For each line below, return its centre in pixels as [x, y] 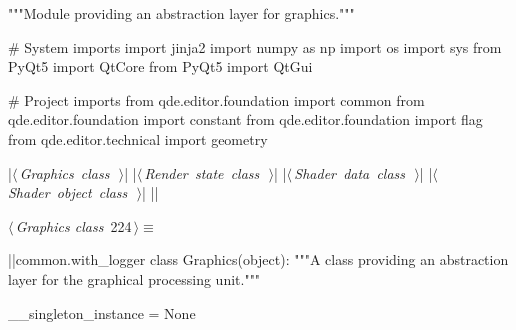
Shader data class [350, 172]
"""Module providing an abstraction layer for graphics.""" [181, 13]
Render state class [202, 172]
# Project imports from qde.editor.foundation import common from [216, 99]
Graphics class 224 [73, 225]
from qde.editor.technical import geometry [138, 138]
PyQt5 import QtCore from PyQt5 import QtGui [160, 66]
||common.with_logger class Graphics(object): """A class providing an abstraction [258, 259]
